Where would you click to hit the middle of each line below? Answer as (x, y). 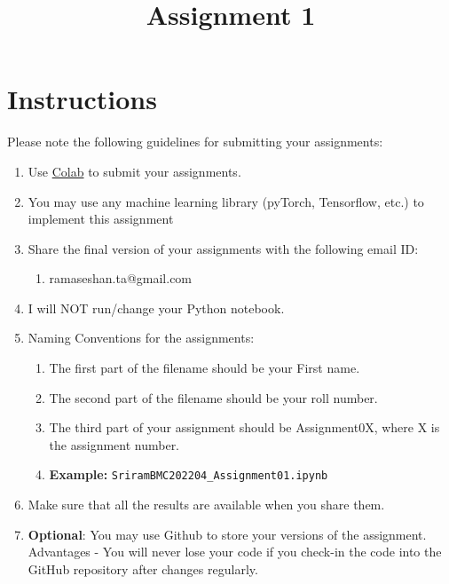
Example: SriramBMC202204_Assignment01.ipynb (189, 474)
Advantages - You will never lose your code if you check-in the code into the (235, 552)
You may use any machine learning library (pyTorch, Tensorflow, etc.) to (226, 201)
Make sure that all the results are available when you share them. (206, 505)
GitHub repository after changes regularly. (143, 568)
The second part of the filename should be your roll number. (213, 397)
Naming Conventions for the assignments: (141, 338)
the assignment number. (114, 444)
